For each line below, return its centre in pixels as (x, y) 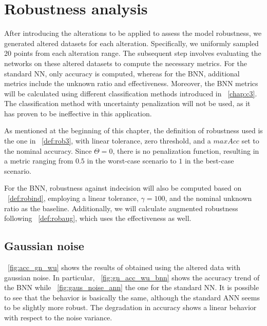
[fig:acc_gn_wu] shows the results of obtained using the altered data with (124, 267)
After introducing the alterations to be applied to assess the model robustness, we (133, 33)
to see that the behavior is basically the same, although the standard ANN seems (132, 297)
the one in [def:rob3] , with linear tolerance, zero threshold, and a (108, 141)
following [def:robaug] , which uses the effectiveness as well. (98, 218)
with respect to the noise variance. (58, 317)
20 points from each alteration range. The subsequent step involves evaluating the (133, 53)
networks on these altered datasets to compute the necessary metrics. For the (126, 63)
